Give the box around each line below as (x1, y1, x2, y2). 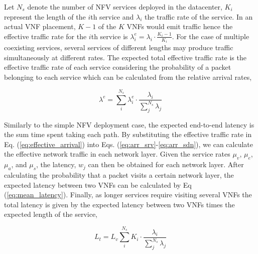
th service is (91, 31, 128, 41)
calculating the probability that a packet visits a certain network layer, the (4, 169, 234, 180)
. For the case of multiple (172, 31, 249, 41)
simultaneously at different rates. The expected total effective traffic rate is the (4, 52, 246, 62)
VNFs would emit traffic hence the (126, 21, 233, 32)
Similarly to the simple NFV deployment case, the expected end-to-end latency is (4, 119, 254, 130)
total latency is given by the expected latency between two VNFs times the (4, 199, 235, 209)
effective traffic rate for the (4, 31, 87, 41)
